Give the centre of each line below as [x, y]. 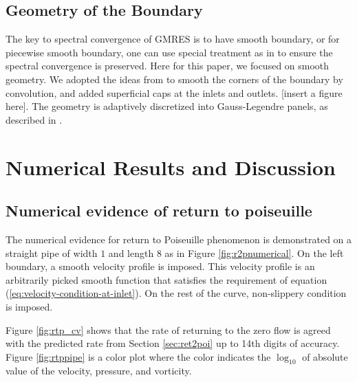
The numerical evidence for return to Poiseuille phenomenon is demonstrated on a [179, 239]
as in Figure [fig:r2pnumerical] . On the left [254, 252]
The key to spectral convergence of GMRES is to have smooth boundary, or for [173, 39]
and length [131, 252]
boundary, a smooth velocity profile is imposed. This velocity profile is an [160, 266]
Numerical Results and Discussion [171, 167]
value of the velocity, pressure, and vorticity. [99, 371]
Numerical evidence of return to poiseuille [159, 211]
